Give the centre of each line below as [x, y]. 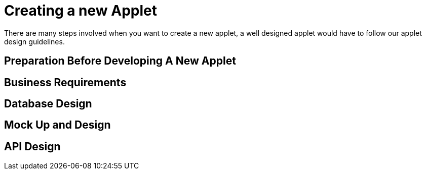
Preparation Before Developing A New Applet [120, 61]
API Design [32, 146]
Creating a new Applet [81, 11]
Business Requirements [65, 82]
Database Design [48, 104]
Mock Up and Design [57, 125]
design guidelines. [34, 41]
